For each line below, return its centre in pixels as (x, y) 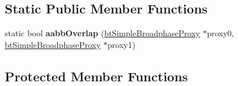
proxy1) (122, 44)
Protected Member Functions (97, 76)
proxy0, (220, 33)
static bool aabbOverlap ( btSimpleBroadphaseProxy (102, 33)
